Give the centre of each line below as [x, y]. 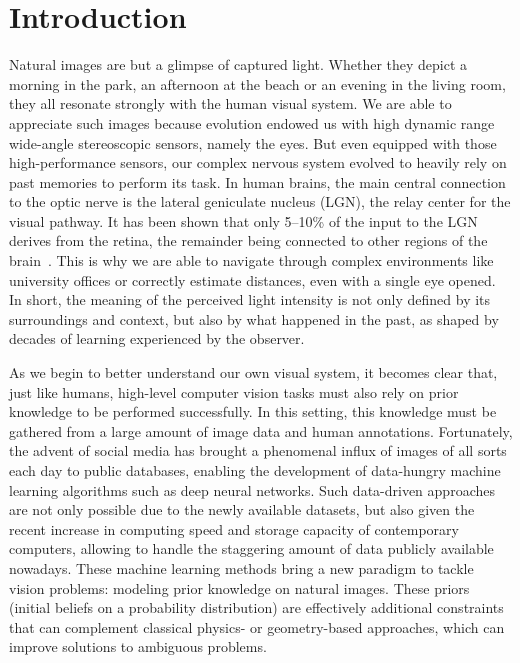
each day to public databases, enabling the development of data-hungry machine [255, 470]
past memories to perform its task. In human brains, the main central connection [257, 181]
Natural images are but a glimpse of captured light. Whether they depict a [238, 64]
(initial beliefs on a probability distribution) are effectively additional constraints [256, 607]
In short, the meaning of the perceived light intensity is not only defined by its [250, 299]
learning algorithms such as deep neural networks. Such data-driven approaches [252, 489]
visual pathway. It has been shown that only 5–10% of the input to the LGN [243, 220]
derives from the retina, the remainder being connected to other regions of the [248, 240]
